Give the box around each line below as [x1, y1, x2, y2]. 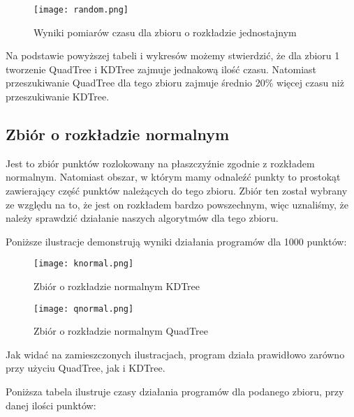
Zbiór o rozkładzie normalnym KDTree [34, 279, 200, 294]
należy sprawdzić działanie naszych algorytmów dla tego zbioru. [6, 211, 279, 225]
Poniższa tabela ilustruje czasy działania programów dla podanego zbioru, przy [6, 384, 344, 399]
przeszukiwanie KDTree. [6, 89, 110, 104]
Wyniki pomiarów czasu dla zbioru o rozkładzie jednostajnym [34, 24, 297, 39]
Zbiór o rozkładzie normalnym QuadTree [34, 324, 208, 338]
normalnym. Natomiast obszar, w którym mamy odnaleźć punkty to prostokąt [6, 169, 341, 184]
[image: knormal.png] [34, 259, 134, 269]
